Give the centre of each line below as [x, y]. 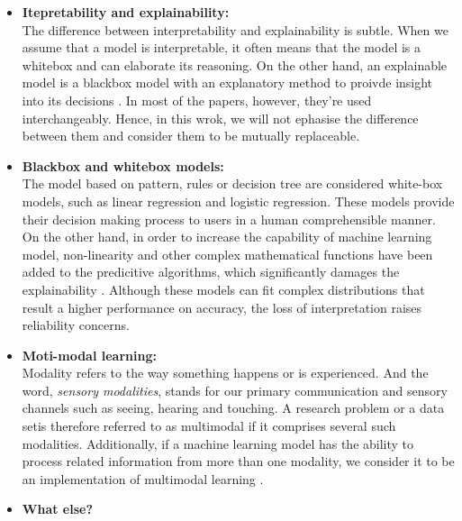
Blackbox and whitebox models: [123, 165]
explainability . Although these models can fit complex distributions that [223, 289]
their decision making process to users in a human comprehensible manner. [229, 219]
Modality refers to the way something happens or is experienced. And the [225, 373]
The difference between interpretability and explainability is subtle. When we [235, 29]
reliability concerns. [76, 325]
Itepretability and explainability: [126, 12]
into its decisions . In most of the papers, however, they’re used [197, 100]
